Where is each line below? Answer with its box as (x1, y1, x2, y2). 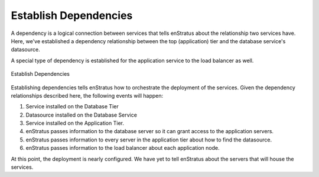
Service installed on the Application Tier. (25, 120, 124, 127)
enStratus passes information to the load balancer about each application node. (25, 144, 220, 152)
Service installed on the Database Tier (25, 103, 119, 110)
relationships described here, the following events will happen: (11, 92, 164, 99)
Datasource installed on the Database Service (25, 111, 137, 118)
